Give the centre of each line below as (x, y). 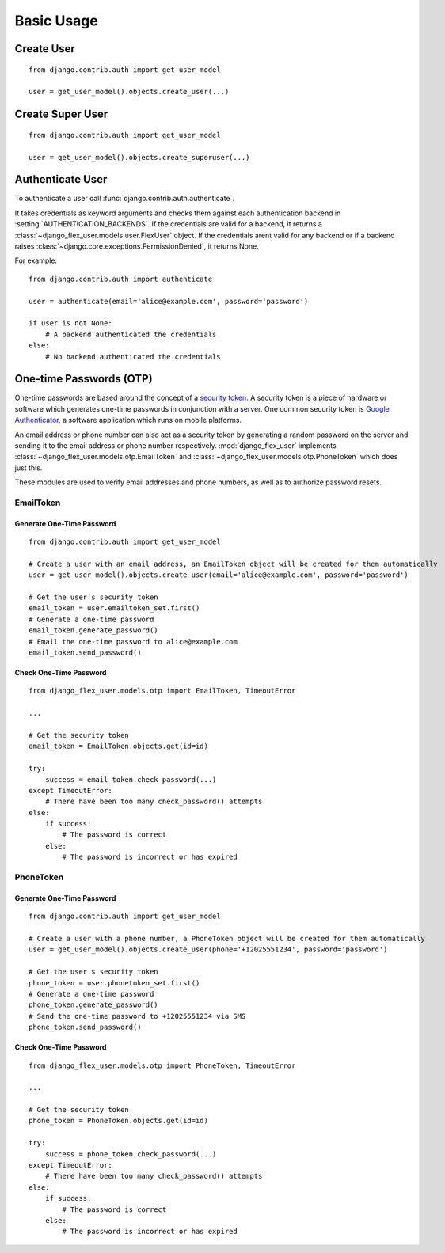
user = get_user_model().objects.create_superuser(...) (139, 157)
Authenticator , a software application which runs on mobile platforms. (128, 420)
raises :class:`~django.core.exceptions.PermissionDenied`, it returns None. (137, 246)
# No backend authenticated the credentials (133, 357)
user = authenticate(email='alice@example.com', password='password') (169, 301)
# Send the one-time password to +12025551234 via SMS (137, 1016)
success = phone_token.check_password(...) (131, 1154)
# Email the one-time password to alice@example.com (133, 642)
